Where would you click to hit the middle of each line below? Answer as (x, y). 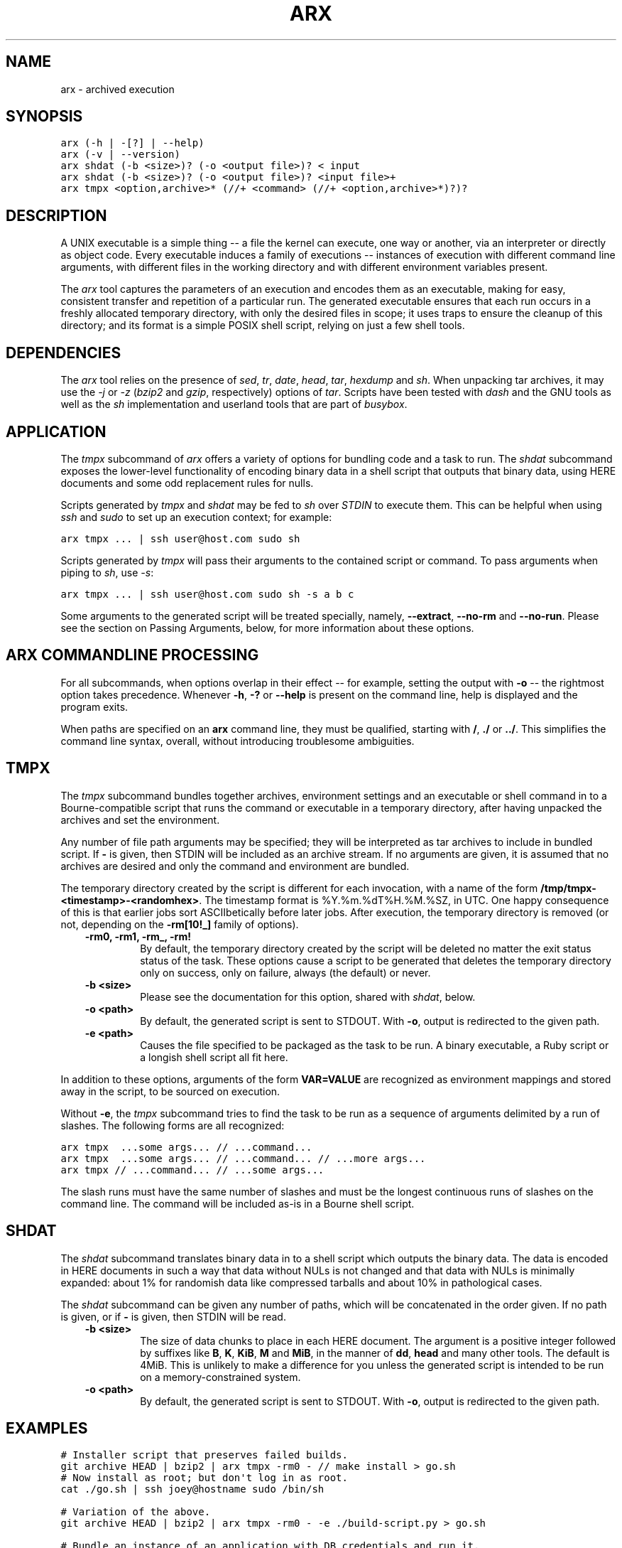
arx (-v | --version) (120, 155)
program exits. (94, 706)
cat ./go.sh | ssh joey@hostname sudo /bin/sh (192, 1489)
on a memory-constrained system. (220, 1377)
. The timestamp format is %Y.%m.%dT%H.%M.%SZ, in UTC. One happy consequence (404, 900)
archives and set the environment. (140, 819)
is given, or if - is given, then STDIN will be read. (173, 1316)
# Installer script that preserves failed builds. (204, 1455)
